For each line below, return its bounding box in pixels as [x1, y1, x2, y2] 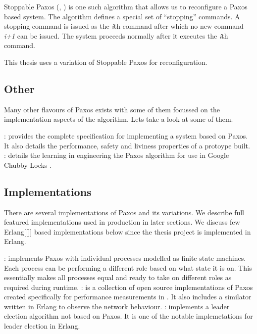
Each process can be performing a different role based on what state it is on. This [4, 262, 252, 273]
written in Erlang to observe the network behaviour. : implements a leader [4, 301, 230, 311]
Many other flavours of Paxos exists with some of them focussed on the [4, 104, 220, 114]
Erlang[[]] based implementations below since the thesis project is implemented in [4, 226, 251, 237]
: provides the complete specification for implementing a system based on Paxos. [4, 130, 248, 141]
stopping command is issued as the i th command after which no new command [4, 21, 244, 31]
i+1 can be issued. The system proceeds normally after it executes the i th [4, 30, 228, 41]
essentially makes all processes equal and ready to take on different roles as [4, 272, 232, 283]
